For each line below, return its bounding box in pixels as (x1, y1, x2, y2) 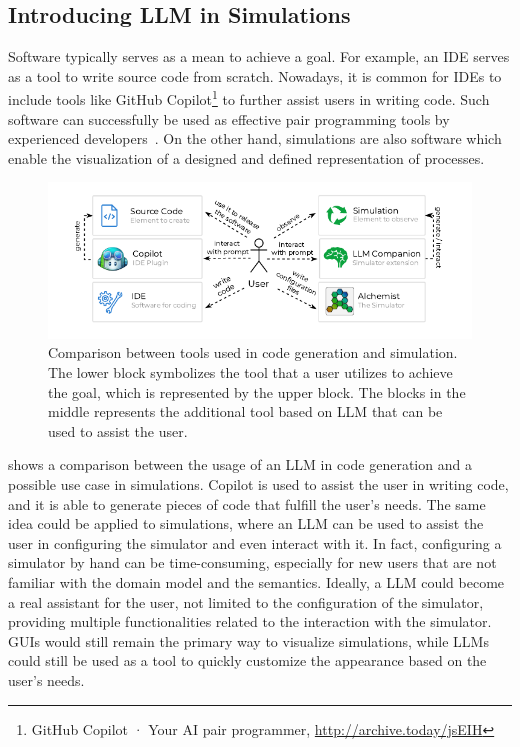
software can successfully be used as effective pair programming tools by (8, 108, 450, 129)
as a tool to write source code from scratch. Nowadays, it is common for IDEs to (8, 65, 502, 86)
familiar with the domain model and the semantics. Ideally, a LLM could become (8, 571, 505, 592)
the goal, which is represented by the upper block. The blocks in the (48, 381, 466, 402)
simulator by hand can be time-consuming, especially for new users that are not (8, 552, 497, 573)
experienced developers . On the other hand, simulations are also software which (8, 128, 502, 149)
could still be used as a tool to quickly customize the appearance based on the (8, 650, 487, 671)
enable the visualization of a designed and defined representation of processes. (8, 147, 485, 168)
